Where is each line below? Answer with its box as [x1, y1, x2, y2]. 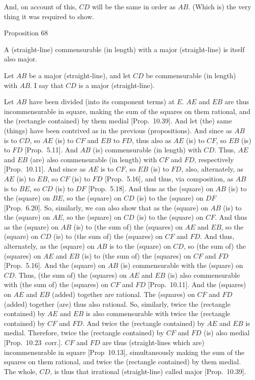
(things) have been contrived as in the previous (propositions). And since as [4, 125, 232, 135]
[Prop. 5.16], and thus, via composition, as [105, 173, 233, 183]
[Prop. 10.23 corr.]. [4, 337, 63, 347]
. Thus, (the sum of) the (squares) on [14, 269, 127, 280]
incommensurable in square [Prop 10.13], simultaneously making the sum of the [4, 347, 245, 357]
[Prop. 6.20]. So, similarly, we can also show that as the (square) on [4, 202, 208, 212]
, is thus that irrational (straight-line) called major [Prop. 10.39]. [50, 366, 246, 376]
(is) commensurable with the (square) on [120, 260, 243, 270]
